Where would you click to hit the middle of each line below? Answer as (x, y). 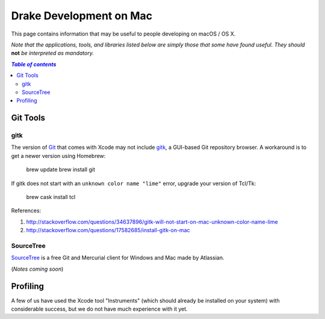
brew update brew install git (61, 169)
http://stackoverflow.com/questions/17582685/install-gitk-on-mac (108, 230)
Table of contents (34, 64)
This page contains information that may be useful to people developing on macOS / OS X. (123, 34)
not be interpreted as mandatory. (53, 53)
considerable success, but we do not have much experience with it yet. (99, 309)
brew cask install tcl (51, 197)
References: (26, 210)
